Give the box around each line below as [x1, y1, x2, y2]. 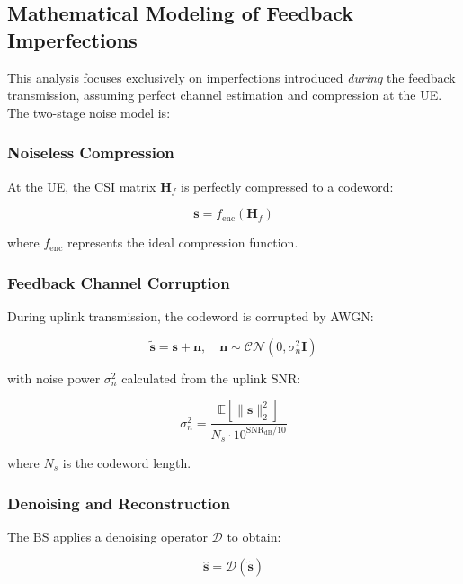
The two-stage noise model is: [7, 103, 171, 121]
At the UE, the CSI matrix [7, 176, 156, 195]
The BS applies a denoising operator [7, 526, 208, 545]
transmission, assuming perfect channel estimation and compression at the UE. [7, 85, 442, 104]
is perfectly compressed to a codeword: [181, 176, 394, 195]
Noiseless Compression [7, 141, 174, 164]
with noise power [7, 368, 101, 387]
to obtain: [227, 526, 281, 545]
